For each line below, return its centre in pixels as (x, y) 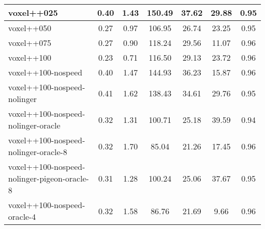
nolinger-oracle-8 (38, 152)
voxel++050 (30, 28)
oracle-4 (22, 217)
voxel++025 (33, 12)
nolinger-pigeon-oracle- (49, 178)
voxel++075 (30, 43)
